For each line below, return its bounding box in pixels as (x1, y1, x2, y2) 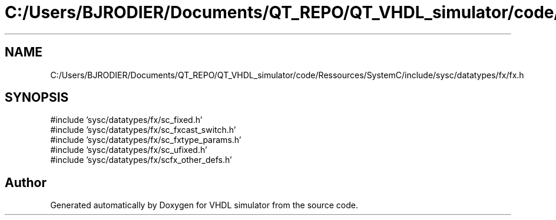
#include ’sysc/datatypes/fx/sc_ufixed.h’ (50, 145, 207, 155)
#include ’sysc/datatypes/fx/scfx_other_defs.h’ (50, 155, 232, 165)
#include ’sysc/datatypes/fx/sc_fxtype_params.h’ (50, 135, 241, 145)
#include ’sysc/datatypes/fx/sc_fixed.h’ (50, 115, 203, 125)
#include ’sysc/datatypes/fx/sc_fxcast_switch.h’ (50, 125, 236, 135)
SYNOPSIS (5, 90, 69, 105)
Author (5, 175, 47, 190)
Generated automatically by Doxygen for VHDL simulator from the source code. (50, 200, 359, 211)
